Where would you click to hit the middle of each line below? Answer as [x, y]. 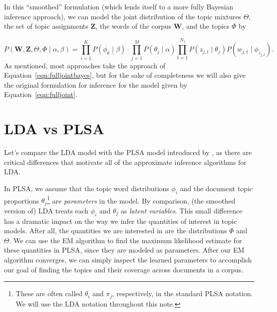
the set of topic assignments [46, 26]
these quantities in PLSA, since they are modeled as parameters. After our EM [124, 250]
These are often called [49, 293]
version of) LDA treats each [46, 210]
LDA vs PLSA [54, 129]
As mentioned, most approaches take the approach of [85, 65]
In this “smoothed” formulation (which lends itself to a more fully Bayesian [119, 6]
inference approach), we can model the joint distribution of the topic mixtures [123, 16]
